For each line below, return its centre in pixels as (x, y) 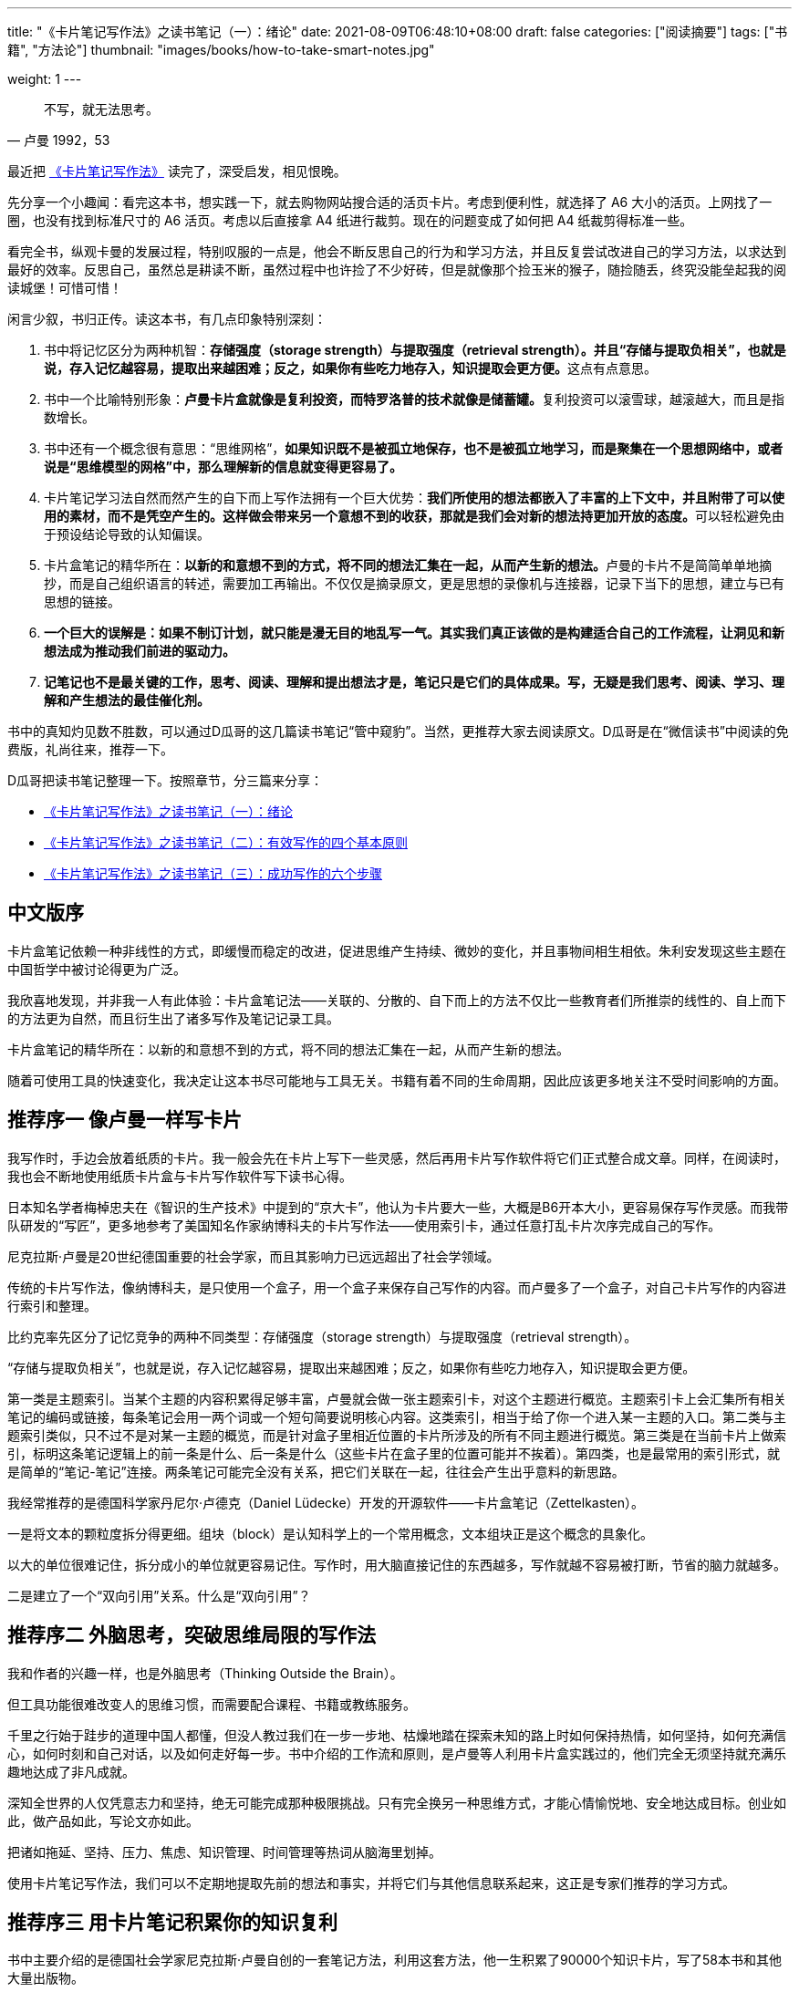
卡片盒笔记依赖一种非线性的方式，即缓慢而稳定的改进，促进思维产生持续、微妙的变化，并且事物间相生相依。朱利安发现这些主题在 (397, 950)
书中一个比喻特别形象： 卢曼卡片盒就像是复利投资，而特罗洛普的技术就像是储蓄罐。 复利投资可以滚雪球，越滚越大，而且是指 (414, 399)
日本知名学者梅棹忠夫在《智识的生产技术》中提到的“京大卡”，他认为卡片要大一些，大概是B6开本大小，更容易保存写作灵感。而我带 (398, 1207)
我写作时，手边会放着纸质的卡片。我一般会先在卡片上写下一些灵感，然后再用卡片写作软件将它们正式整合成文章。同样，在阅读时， (397, 1157)
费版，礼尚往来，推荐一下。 (90, 749)
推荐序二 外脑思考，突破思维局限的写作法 (192, 1635)
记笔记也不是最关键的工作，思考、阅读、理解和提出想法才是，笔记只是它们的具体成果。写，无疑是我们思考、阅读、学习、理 (414, 682)
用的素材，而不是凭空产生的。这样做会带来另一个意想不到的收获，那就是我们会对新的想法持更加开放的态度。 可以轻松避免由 (414, 516)
